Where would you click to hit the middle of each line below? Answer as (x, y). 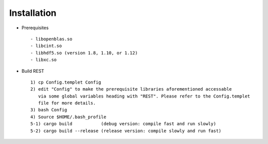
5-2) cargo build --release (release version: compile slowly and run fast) (126, 131)
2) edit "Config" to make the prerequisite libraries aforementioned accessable (131, 89)
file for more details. (67, 103)
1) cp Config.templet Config (66, 82)
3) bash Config (49, 110)
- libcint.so (46, 46)
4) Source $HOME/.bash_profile (68, 117)
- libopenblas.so (51, 39)
